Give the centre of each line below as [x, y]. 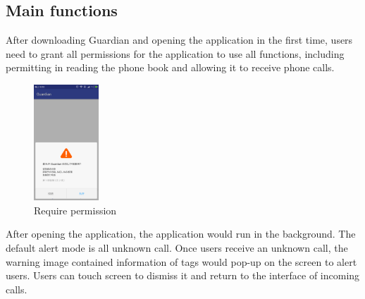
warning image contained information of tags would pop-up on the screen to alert [181, 261]
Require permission [75, 210]
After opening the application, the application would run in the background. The [181, 234]
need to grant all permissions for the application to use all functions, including [175, 53]
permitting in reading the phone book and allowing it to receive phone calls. [170, 67]
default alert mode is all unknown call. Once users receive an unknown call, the [177, 248]
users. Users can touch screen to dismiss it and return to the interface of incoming [183, 275]
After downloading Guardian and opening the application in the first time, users [179, 40]
